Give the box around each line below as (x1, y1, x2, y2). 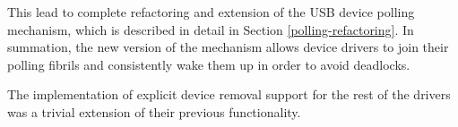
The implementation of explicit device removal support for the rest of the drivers (7, 85, 451, 104)
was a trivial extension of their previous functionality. (7, 102, 301, 121)
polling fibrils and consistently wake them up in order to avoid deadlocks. (7, 55, 410, 73)
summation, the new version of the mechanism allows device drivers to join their (7, 38, 449, 56)
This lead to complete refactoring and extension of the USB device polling (7, 3, 415, 21)
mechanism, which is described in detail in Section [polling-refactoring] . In (7, 20, 414, 38)
